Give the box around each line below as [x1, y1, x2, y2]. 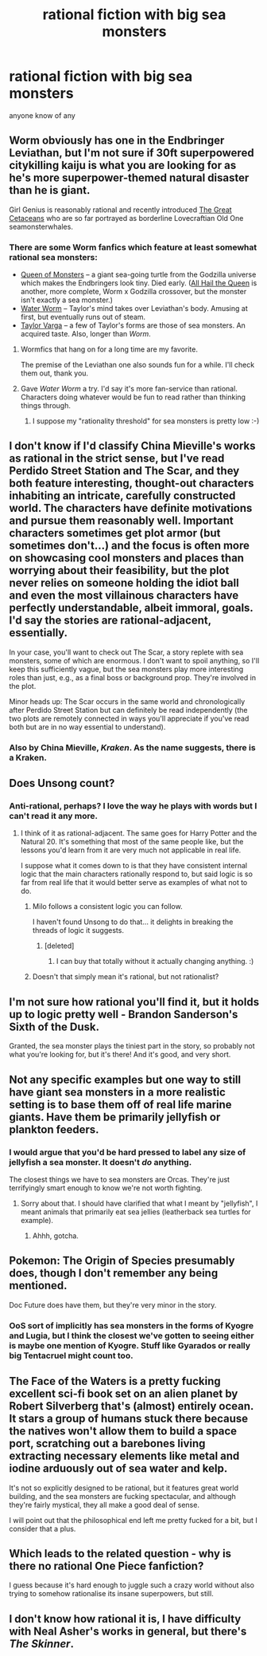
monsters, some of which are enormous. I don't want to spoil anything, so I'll [9, 655, 260, 665]
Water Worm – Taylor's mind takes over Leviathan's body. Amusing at [20, 304, 249, 313]
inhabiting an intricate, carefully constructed [9, 489, 236, 503]
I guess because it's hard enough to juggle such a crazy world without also [9, 1580, 255, 1590]
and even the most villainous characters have [9, 588, 239, 603]
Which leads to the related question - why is [9, 1547, 232, 1560]
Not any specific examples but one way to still [9, 1072, 242, 1086]
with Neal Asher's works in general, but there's [9, 1624, 247, 1638]
